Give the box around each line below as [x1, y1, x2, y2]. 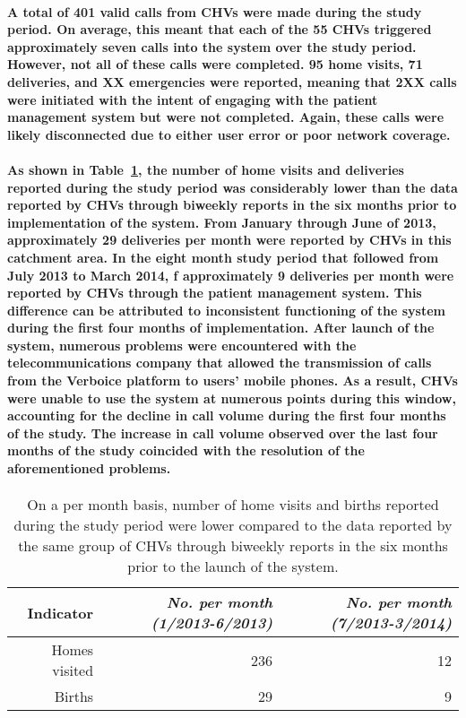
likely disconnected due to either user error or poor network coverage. [7, 125, 451, 143]
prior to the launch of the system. [127, 556, 339, 577]
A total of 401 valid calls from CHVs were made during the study [7, 2, 422, 21]
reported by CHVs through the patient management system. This [7, 283, 422, 302]
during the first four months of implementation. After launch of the [7, 318, 435, 337]
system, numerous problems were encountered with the [7, 335, 357, 354]
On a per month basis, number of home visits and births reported [27, 494, 439, 515]
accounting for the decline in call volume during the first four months [7, 406, 446, 425]
